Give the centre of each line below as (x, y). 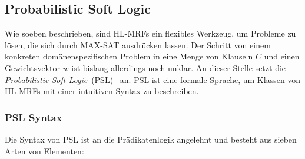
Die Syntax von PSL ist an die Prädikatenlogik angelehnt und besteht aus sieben (151, 139)
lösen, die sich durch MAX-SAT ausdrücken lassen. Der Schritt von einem (138, 44)
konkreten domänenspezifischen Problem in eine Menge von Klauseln (129, 56)
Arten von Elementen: (44, 150)
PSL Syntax (34, 117)
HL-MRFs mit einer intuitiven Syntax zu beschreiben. (102, 91)
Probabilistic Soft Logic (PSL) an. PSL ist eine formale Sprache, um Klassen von (153, 79)
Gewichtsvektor (32, 67)
